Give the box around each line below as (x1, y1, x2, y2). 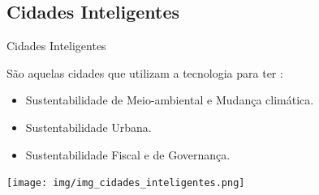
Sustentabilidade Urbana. (25, 118, 152, 135)
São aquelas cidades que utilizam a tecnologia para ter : (6, 64, 283, 81)
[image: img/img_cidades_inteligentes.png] (6, 177, 245, 189)
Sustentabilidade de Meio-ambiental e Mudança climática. (25, 91, 314, 108)
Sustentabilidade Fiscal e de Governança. (25, 146, 231, 163)
